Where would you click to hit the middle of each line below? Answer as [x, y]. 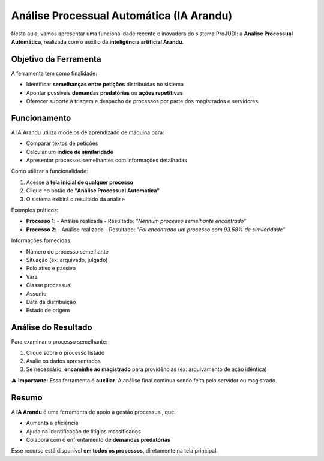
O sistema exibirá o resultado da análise [76, 199]
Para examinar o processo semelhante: [59, 342]
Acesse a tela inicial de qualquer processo [80, 182]
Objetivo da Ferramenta [56, 59]
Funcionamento [41, 118]
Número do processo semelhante [67, 251]
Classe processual [49, 285]
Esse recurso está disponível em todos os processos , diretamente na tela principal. [115, 451]
